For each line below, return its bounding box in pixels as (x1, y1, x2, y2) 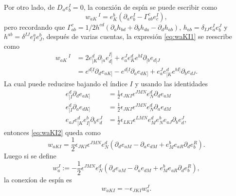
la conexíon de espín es (4, 174, 72, 184)
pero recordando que (4, 21, 65, 32)
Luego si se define (4, 151, 56, 161)
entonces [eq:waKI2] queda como (4, 127, 101, 137)
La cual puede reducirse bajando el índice (4, 78, 127, 88)
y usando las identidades (135, 78, 208, 88)
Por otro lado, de (4, 2, 55, 12)
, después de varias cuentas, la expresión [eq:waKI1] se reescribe (42, 31, 232, 41)
